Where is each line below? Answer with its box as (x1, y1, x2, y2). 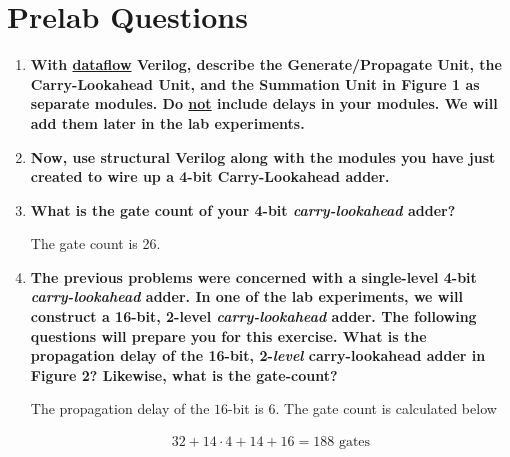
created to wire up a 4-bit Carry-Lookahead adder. (30, 166, 390, 187)
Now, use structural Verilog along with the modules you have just (30, 146, 496, 167)
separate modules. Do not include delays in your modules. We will (30, 93, 498, 114)
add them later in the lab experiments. (30, 112, 305, 133)
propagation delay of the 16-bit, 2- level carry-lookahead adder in (30, 345, 486, 366)
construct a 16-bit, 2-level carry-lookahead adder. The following (30, 306, 477, 327)
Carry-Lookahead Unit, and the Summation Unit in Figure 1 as (30, 73, 480, 94)
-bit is (228, 398, 264, 419)
